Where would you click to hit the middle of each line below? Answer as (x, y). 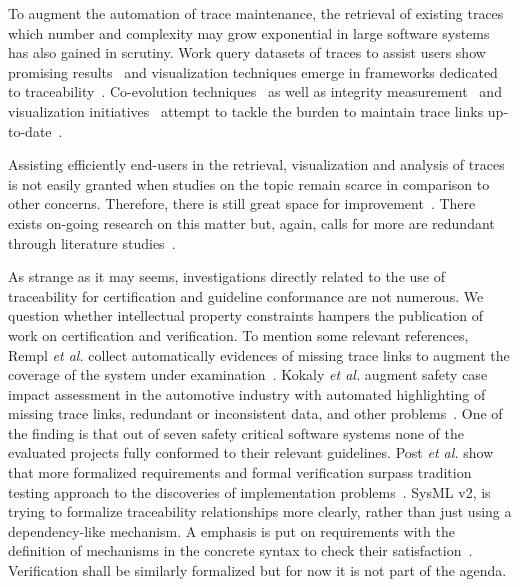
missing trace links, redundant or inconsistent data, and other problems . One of (255, 413)
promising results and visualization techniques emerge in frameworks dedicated (253, 71)
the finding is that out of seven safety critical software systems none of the (236, 432)
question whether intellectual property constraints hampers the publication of (245, 315)
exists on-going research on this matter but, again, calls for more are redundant (251, 222)
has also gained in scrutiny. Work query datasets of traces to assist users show (247, 52)
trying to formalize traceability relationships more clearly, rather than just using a (260, 511)
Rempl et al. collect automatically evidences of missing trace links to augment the (259, 354)
